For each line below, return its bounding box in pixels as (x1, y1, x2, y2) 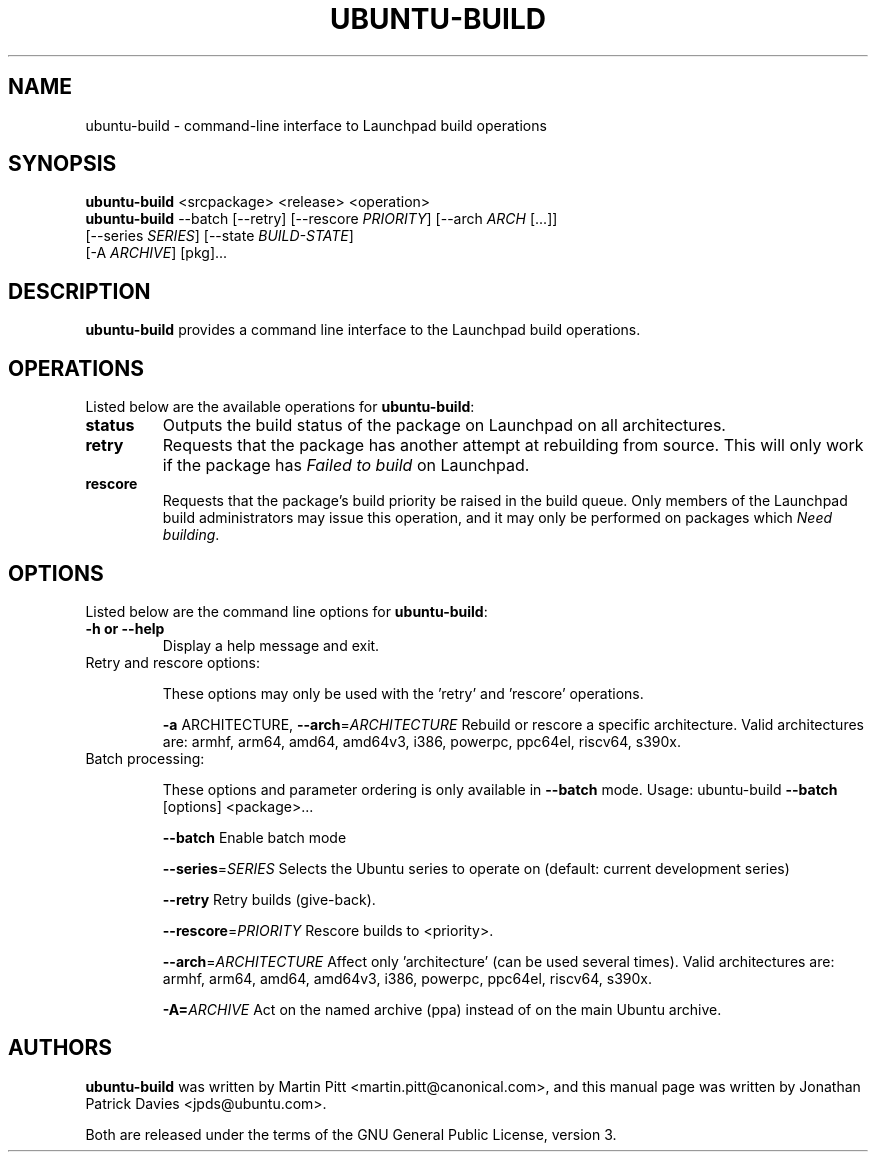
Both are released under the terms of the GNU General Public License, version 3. (85, 1125, 617, 1143)
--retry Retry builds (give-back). (162, 890, 376, 908)
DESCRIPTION (8, 278, 151, 304)
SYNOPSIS (8, 151, 117, 177)
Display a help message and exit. (162, 636, 380, 654)
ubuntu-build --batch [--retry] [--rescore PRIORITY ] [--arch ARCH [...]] (85, 210, 558, 228)
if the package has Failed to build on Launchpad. (162, 455, 530, 476)
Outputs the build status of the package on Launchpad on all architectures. (162, 415, 726, 436)
